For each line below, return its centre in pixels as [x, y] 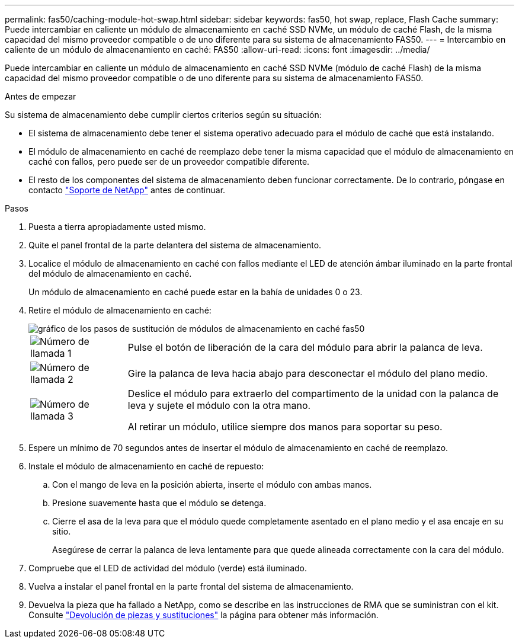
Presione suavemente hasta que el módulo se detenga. [159, 503]
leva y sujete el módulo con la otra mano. [219, 405]
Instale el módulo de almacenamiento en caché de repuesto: [146, 466]
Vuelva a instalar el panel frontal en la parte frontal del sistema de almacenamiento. [191, 586]
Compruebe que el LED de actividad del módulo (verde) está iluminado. [168, 568]
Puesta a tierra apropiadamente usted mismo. [117, 227]
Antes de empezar [41, 96]
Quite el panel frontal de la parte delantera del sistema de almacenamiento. [175, 245]
